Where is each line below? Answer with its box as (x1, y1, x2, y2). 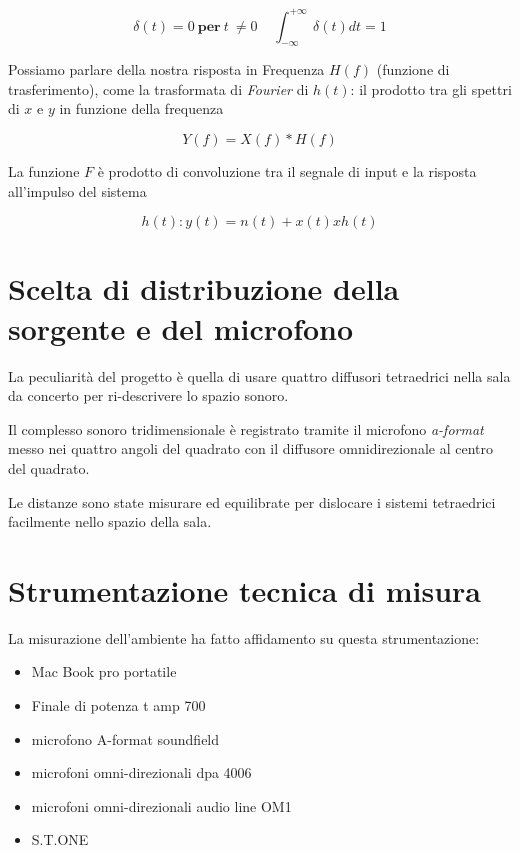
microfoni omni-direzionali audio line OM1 (31, 795, 292, 816)
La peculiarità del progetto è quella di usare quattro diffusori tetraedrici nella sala (8, 365, 511, 386)
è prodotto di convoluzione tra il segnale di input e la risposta (97, 161, 477, 182)
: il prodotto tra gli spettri (350, 78, 512, 99)
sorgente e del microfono (8, 307, 354, 348)
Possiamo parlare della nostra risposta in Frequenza (8, 59, 325, 80)
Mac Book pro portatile (31, 661, 177, 682)
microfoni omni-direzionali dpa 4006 (31, 762, 252, 783)
